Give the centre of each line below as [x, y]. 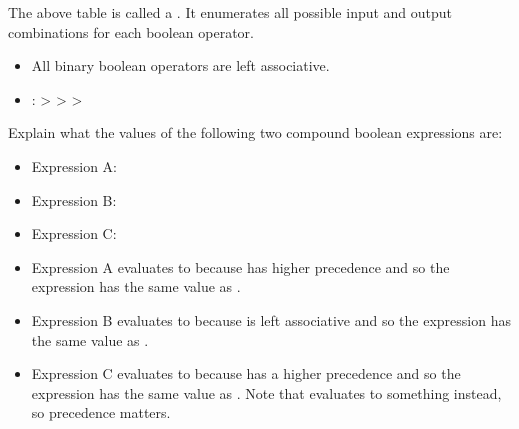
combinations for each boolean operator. [131, 31]
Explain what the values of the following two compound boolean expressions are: [255, 132]
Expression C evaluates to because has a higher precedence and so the [246, 373]
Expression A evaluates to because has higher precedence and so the [240, 266]
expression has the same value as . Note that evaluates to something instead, [266, 392]
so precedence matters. [101, 412]
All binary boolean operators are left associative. [180, 65]
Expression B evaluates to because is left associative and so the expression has [271, 319]
